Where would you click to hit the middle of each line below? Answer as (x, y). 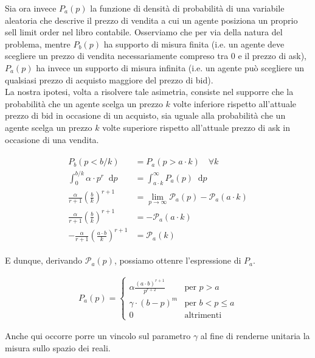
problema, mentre (38, 44)
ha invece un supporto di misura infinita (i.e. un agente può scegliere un (170, 67)
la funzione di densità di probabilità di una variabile (187, 8)
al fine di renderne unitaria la (255, 336)
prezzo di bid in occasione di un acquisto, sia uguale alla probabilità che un (145, 115)
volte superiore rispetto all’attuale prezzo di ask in (196, 127)
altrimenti (203, 315)
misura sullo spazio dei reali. (58, 347)
